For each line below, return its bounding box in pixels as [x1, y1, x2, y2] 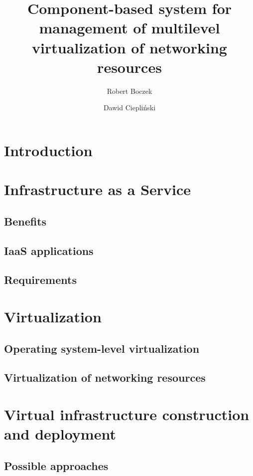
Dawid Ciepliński [103, 102, 156, 113]
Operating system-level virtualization [4, 340, 200, 356]
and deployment [4, 424, 116, 444]
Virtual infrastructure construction [4, 404, 250, 424]
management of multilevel [39, 17, 220, 38]
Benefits [4, 213, 47, 229]
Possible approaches [4, 458, 109, 473]
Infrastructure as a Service [4, 179, 191, 200]
